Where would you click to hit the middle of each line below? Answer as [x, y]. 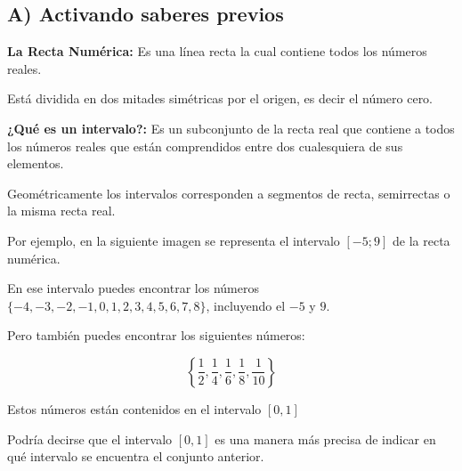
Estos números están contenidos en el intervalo [134, 408]
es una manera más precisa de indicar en [325, 439]
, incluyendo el [246, 305]
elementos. [36, 163]
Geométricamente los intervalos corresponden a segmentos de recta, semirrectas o [229, 193]
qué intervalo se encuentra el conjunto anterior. [136, 456]
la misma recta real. [61, 211]
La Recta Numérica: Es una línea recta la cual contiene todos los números [217, 51]
